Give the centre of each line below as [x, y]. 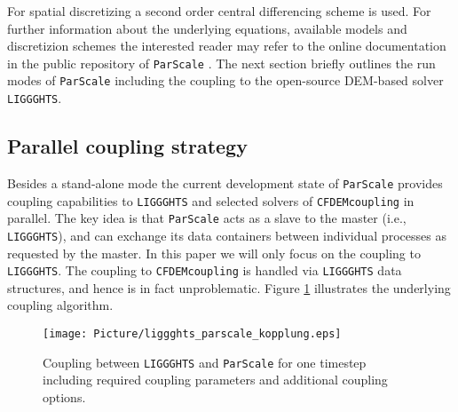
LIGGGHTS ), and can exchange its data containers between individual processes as [227, 235]
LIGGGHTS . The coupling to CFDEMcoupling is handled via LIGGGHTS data [205, 270]
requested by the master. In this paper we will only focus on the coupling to [214, 253]
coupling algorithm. [60, 305]
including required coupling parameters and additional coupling [215, 380]
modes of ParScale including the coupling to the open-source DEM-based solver [225, 80]
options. [64, 396]
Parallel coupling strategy [127, 146]
